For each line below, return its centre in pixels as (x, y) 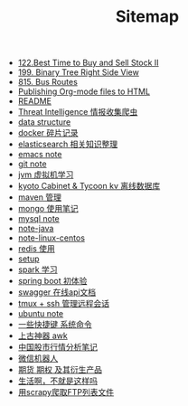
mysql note (39, 219)
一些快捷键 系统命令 (55, 325)
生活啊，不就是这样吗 (57, 381)
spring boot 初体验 (52, 281)
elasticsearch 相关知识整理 (68, 144)
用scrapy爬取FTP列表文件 (66, 392)
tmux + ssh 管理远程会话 (64, 304)
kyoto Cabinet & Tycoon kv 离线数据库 (89, 186)
